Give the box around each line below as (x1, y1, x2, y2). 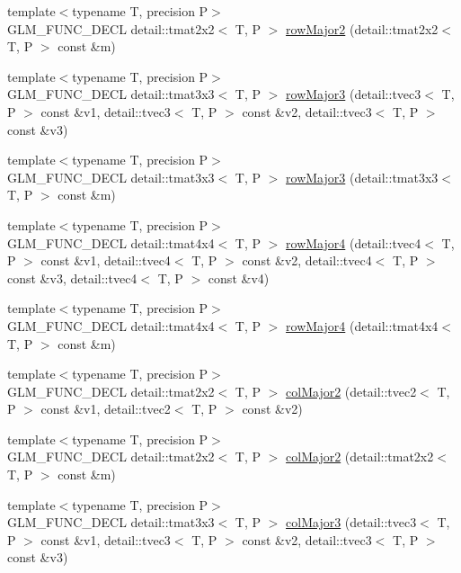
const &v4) (208, 268, 270, 287)
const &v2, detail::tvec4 (242, 251, 372, 270)
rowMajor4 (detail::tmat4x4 (286, 316, 439, 335)
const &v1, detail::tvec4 (40, 251, 171, 270)
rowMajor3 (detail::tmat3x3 (286, 167, 439, 186)
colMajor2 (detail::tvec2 (286, 381, 417, 400)
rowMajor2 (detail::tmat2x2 (286, 19, 439, 38)
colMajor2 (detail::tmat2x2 (286, 447, 434, 466)
